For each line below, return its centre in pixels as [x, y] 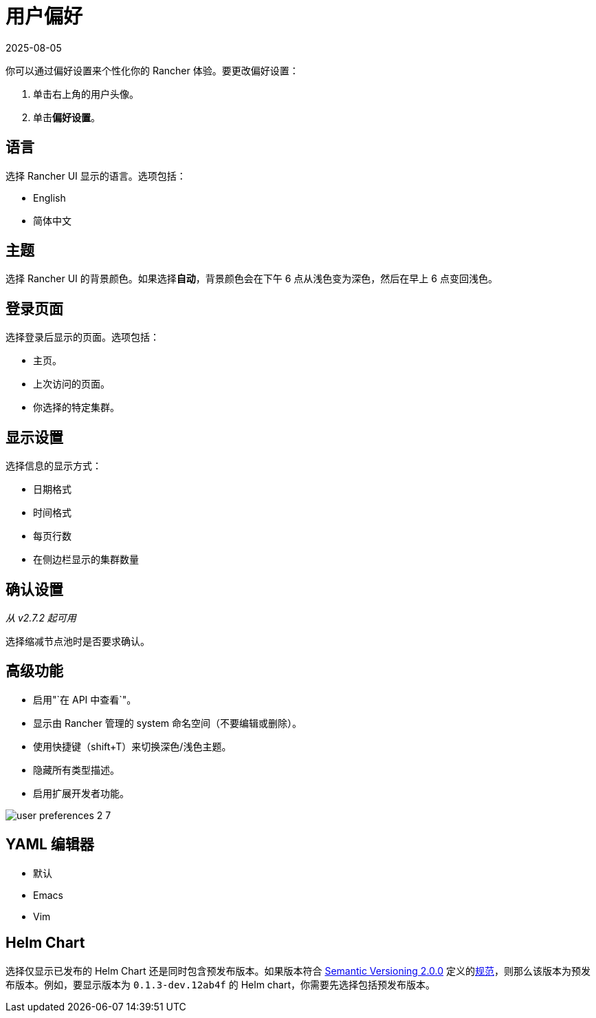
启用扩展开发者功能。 [81, 793]
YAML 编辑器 [50, 845]
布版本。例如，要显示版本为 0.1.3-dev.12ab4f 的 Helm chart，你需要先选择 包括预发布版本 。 [221, 984]
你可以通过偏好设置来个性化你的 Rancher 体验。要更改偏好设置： [152, 70]
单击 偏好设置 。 [67, 117]
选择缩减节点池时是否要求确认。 [78, 641]
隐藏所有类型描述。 [76, 770]
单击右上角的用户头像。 [86, 94]
